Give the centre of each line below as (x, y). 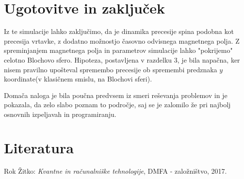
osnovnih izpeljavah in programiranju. (60, 114)
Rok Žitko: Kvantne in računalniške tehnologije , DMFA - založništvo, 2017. (115, 171)
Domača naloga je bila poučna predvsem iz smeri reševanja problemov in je (116, 95)
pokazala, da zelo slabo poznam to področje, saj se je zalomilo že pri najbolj (117, 105)
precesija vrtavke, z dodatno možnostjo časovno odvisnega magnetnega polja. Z (122, 41)
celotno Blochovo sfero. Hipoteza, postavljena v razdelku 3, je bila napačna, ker (122, 59)
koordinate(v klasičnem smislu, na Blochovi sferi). (78, 79)
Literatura (39, 147)
